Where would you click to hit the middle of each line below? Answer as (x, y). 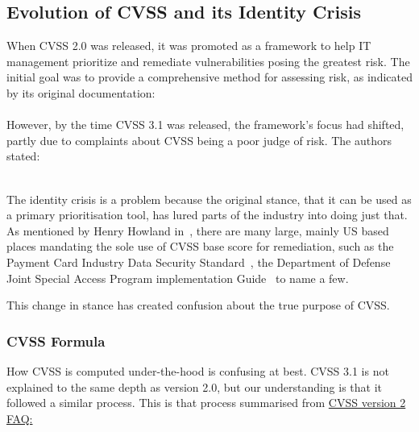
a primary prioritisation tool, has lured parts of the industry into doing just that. (207, 215)
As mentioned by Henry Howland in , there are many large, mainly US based (198, 230)
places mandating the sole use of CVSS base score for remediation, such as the (200, 246)
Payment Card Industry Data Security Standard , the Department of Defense (199, 262)
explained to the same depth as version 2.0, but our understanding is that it (195, 386)
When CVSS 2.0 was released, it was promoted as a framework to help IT (189, 46)
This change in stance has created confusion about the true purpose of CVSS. (198, 305)
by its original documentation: (81, 92)
